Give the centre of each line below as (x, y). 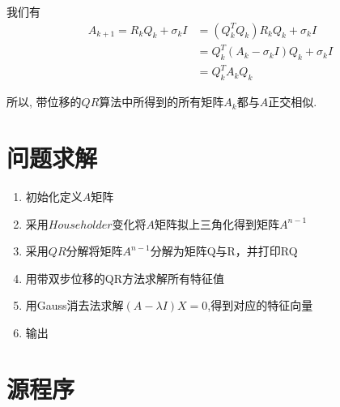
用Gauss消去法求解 (74, 305)
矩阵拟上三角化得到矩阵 (217, 223)
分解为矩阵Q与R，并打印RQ (224, 251)
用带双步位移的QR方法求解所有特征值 (125, 278)
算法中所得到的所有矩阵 (161, 102)
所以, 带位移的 (44, 102)
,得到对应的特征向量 (260, 305)
